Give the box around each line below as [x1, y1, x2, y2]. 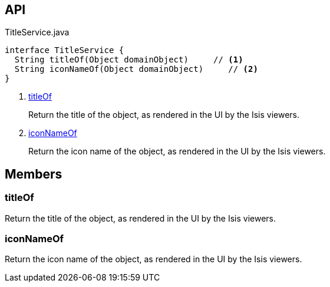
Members [5, 166, 62, 182]
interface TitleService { [5, 45, 124, 55]
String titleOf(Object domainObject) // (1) [14, 55, 243, 65]
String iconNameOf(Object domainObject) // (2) [14, 64, 258, 74]
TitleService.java [5, 27, 70, 38]
